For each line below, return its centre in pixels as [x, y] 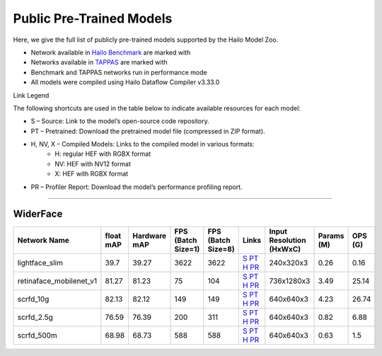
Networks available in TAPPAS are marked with [99, 62]
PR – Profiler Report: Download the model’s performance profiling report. [137, 187]
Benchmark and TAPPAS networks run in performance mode [119, 72]
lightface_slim [40, 263]
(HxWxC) [285, 249]
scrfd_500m [37, 335]
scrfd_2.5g [35, 317]
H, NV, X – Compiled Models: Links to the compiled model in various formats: [143, 144]
